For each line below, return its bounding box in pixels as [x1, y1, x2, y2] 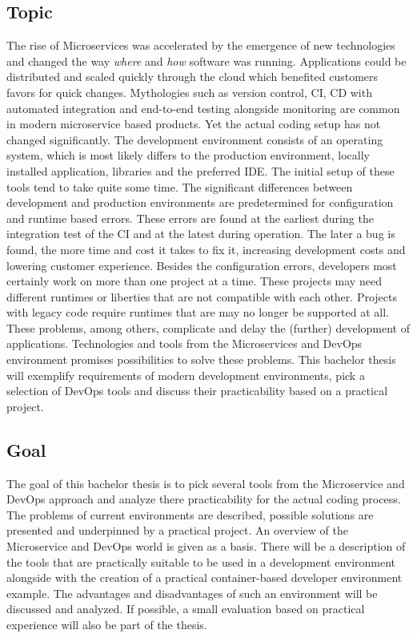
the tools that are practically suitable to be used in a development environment [6, 553, 396, 570]
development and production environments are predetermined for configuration [6, 194, 394, 211]
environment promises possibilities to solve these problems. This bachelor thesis [6, 351, 396, 368]
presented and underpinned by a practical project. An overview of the [6, 522, 348, 539]
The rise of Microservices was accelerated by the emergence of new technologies [6, 37, 395, 54]
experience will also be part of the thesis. [6, 616, 207, 632]
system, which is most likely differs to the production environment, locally [6, 147, 370, 164]
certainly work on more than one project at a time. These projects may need [6, 273, 382, 289]
